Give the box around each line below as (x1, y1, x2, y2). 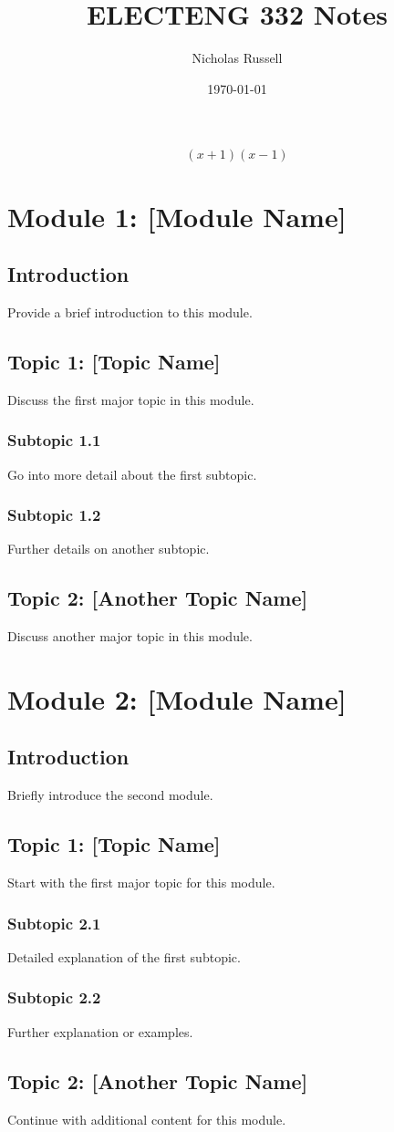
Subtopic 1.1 (7, 429, 101, 452)
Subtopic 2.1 (7, 911, 101, 934)
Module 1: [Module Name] (7, 197, 347, 234)
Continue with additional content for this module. (7, 1109, 286, 1128)
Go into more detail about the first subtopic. (7, 464, 257, 483)
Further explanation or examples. (7, 1022, 193, 1041)
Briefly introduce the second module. (7, 785, 213, 805)
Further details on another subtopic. (7, 539, 210, 558)
